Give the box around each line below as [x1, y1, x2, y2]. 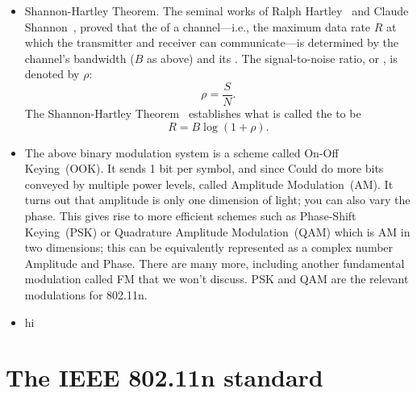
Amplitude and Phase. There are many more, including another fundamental [24, 254, 405, 271]
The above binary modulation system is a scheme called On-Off [24, 144, 339, 161]
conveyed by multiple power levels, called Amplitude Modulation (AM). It [24, 175, 394, 192]
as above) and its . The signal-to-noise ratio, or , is [146, 49, 398, 66]
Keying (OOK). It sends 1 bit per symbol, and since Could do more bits [24, 160, 384, 177]
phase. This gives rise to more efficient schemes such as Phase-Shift [24, 207, 357, 224]
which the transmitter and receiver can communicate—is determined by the [24, 34, 398, 51]
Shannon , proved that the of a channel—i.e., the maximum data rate [24, 18, 371, 35]
